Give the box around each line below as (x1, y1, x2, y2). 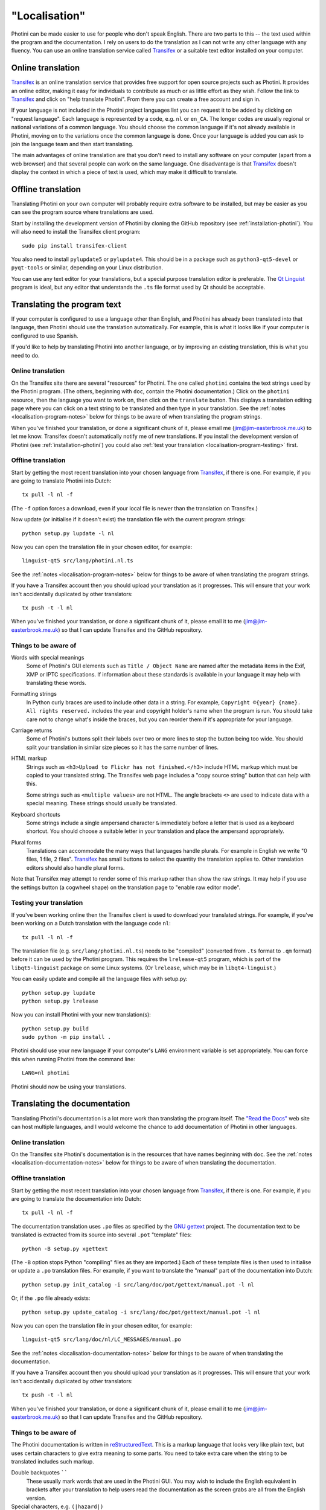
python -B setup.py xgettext (22, 1245, 108, 1252)
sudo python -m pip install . (22, 1033, 112, 1041)
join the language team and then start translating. (11, 140, 134, 147)
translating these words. (26, 679, 87, 687)
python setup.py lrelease (22, 997, 99, 1004)
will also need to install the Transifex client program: (11, 228, 141, 236)
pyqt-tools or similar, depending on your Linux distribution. (11, 264, 164, 271)
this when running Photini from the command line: (11, 1055, 135, 1062)
